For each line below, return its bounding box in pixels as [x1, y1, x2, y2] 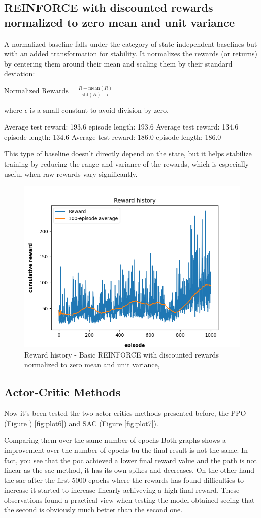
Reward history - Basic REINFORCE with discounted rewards [24, 349, 219, 360]
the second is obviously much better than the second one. [4, 504, 183, 515]
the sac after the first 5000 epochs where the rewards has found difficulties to [4, 474, 244, 485]
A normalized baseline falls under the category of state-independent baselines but [4, 38, 257, 49]
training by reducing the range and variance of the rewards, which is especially [4, 158, 249, 169]
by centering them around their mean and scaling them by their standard [4, 58, 233, 69]
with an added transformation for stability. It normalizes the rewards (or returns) [4, 48, 257, 59]
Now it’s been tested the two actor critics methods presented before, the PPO [4, 408, 246, 418]
